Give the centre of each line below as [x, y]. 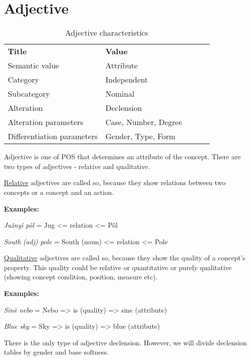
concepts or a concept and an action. [59, 192]
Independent [127, 80]
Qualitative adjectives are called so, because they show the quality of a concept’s [125, 258]
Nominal [120, 94]
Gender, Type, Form [141, 136]
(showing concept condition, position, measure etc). [81, 277]
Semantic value [33, 65]
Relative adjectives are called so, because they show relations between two [115, 182]
